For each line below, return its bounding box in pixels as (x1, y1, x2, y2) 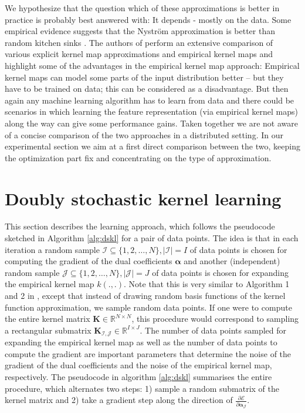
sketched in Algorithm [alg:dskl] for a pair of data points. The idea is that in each (5, 232, 299, 244)
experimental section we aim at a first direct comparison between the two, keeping (5, 140, 300, 152)
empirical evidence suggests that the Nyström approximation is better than (5, 25, 275, 37)
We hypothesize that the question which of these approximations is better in (5, 2, 280, 14)
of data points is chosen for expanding (152, 266, 289, 278)
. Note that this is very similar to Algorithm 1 (124, 278, 290, 290)
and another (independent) (184, 255, 280, 267)
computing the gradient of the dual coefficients (5, 255, 172, 267)
